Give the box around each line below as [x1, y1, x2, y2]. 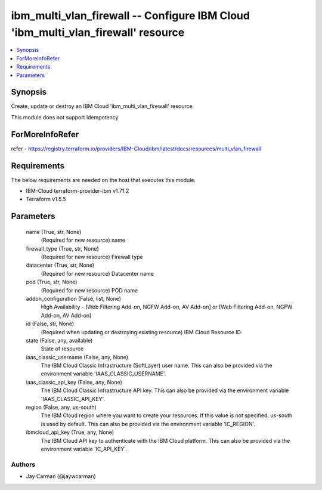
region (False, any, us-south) [26, 403, 97, 411]
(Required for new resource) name [41, 236, 125, 244]
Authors [11, 460, 36, 469]
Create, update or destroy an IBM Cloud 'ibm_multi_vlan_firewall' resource [11, 103, 193, 110]
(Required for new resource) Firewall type [41, 253, 143, 260]
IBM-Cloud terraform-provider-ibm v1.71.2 [26, 187, 129, 195]
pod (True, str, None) [26, 278, 78, 286]
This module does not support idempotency [11, 113, 119, 121]
